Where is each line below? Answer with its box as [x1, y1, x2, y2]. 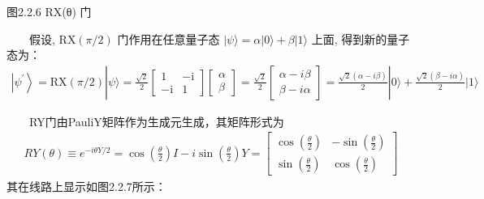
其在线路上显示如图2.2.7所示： [6, 177, 166, 194]
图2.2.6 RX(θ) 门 [6, 3, 92, 19]
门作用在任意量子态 [117, 30, 220, 47]
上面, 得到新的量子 [311, 30, 410, 47]
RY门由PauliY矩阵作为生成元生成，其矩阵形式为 [29, 112, 284, 129]
